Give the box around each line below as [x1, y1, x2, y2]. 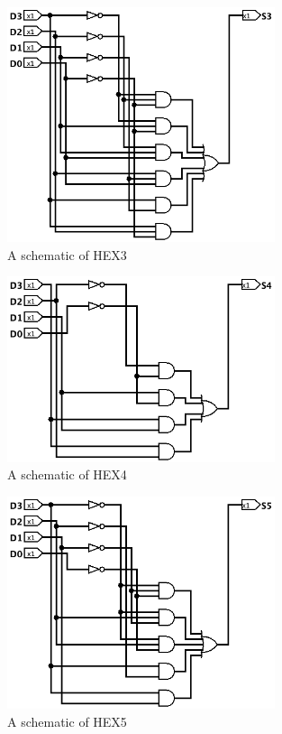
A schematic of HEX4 [7, 465, 127, 484]
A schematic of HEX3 [7, 245, 127, 264]
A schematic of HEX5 [7, 711, 127, 730]
